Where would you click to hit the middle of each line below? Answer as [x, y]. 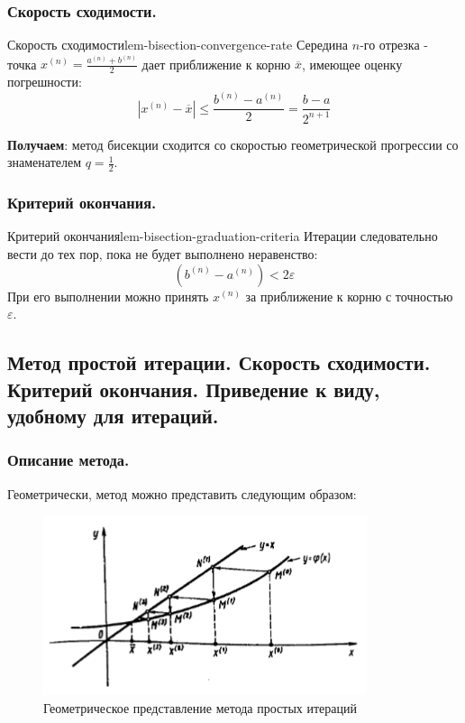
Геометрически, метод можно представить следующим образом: [182, 493]
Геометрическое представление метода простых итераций [200, 707]
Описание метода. [68, 460]
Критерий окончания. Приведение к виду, [194, 389]
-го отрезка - [394, 45]
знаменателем [45, 162]
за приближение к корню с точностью [349, 296]
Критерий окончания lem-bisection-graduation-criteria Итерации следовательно [223, 236]
